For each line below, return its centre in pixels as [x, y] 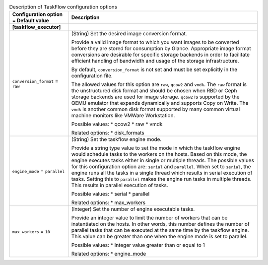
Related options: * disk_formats [108, 133]
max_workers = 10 [31, 232]
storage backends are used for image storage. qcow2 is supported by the [156, 97]
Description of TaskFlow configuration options [63, 7]
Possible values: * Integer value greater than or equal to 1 [138, 245]
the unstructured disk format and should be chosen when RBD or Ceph [154, 91]
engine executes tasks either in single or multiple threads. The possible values [163, 160]
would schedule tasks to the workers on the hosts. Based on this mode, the [159, 154]
